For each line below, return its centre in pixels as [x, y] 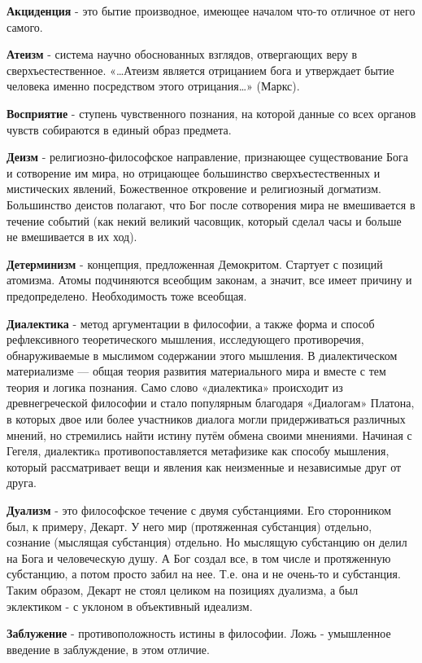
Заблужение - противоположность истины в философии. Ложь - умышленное [199, 633]
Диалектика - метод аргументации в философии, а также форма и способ [191, 323]
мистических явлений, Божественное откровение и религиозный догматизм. [194, 189]
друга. [22, 483]
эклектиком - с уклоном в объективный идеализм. [130, 606]
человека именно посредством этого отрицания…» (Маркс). [153, 86]
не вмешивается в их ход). [72, 237]
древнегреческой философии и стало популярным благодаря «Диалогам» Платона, [211, 403]
